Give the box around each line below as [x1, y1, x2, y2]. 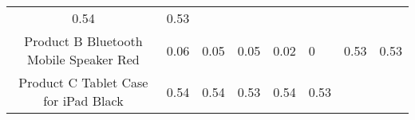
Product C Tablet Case [18, 73, 148, 91]
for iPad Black [43, 91, 124, 110]
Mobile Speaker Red [27, 50, 140, 68]
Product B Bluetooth [24, 32, 143, 50]
